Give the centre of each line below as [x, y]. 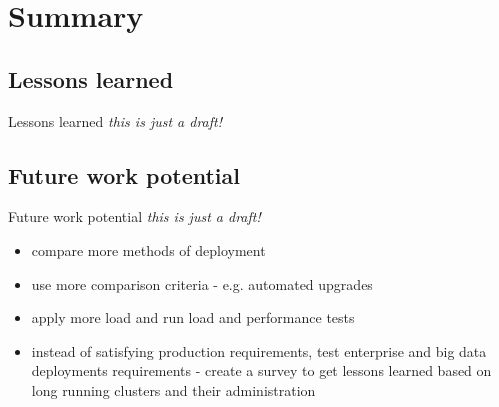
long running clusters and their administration [173, 389]
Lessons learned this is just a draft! [115, 120]
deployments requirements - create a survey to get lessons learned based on [261, 370]
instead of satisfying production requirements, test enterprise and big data [259, 350]
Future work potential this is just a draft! [134, 216]
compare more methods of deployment [148, 249]
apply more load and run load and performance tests [193, 317]
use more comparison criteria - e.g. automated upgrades [202, 283]
